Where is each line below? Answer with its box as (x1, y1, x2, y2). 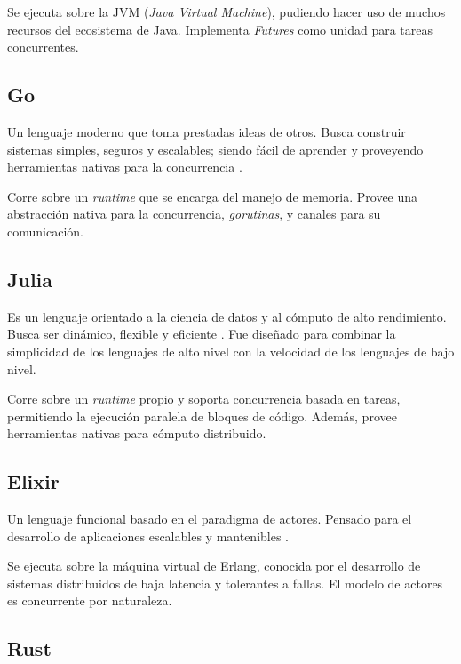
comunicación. (7, 221, 83, 240)
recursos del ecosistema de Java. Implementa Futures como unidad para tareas (7, 20, 433, 38)
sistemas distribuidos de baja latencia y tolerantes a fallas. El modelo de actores (7, 573, 443, 592)
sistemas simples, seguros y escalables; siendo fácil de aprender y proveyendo (7, 140, 424, 158)
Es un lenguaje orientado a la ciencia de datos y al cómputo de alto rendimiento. (7, 307, 447, 325)
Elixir (7, 468, 60, 495)
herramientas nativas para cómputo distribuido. (7, 424, 266, 443)
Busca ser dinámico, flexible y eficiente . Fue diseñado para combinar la (7, 324, 396, 343)
